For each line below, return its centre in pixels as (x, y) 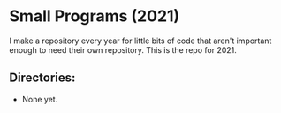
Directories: (42, 78)
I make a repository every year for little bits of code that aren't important (140, 41)
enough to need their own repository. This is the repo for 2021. (123, 49)
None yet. (40, 99)
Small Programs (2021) (95, 16)
